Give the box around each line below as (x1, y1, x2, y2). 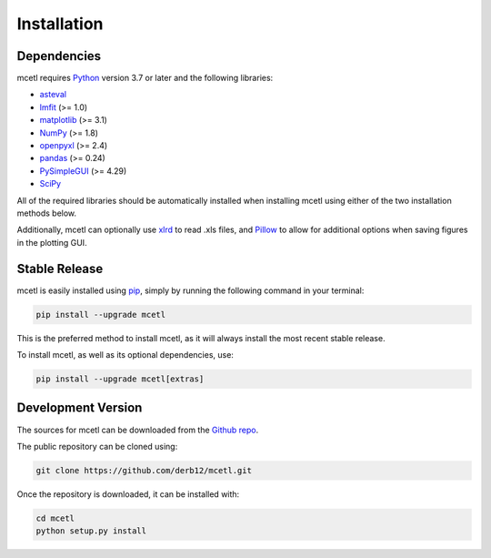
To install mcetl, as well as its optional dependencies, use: (16, 350, 234, 360)
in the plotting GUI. (16, 237, 87, 248)
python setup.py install (35, 526, 147, 536)
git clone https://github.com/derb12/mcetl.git (35, 465, 252, 475)
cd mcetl (35, 512, 75, 523)
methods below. (16, 208, 77, 218)
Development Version (16, 401, 143, 416)
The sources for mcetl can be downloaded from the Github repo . (16, 424, 259, 435)
